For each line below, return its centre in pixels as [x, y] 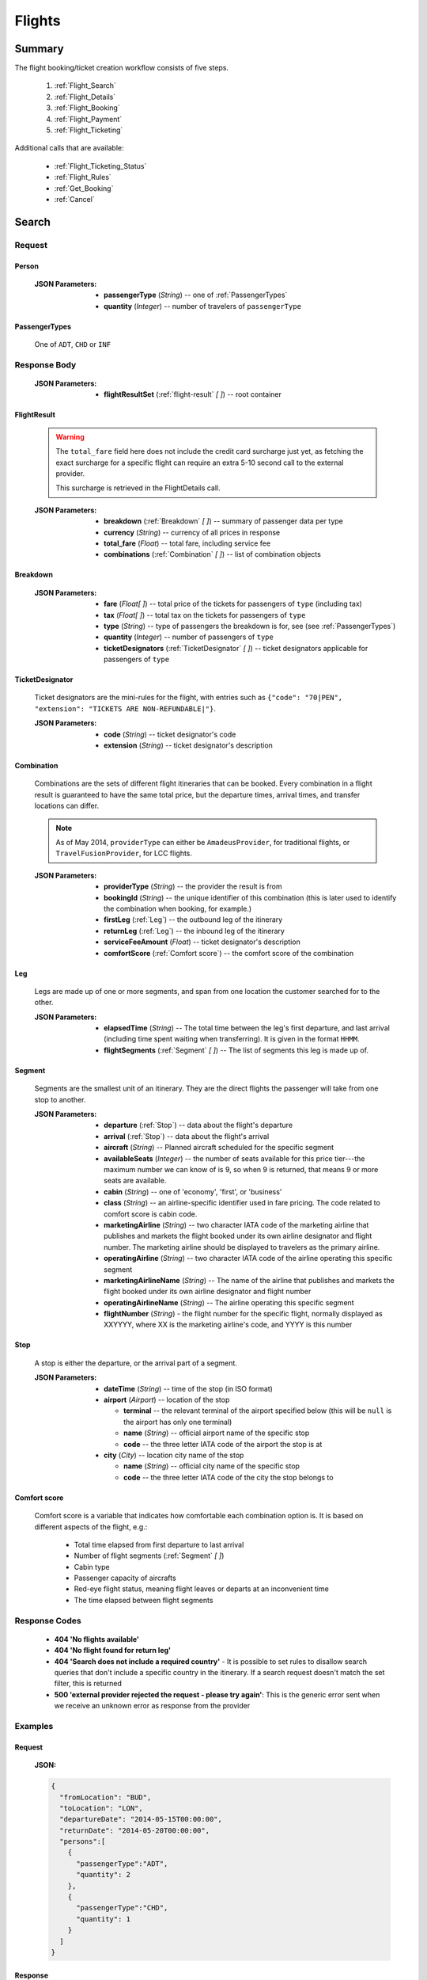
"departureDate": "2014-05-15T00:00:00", [141, 1819]
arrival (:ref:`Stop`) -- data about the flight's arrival [187, 1136]
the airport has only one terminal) [178, 1422]
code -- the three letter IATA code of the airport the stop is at [223, 1444]
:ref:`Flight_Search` [85, 86]
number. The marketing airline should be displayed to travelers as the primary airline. [242, 1247]
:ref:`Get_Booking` [84, 188]
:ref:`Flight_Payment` [88, 119]
